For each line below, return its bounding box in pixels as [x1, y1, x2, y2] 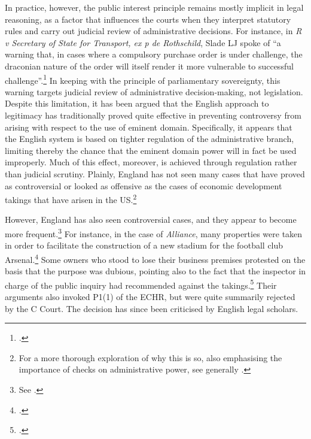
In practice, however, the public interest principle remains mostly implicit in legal [5, 1, 304, 13]
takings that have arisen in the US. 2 [5, 192, 137, 205]
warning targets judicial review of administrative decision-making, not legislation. [5, 85, 303, 98]
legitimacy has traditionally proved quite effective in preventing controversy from [5, 109, 301, 121]
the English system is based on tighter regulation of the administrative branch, [5, 132, 294, 145]
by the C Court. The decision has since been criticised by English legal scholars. [5, 302, 298, 314]
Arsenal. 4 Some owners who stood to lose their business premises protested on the [5, 251, 306, 265]
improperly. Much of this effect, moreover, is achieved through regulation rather [5, 156, 297, 168]
